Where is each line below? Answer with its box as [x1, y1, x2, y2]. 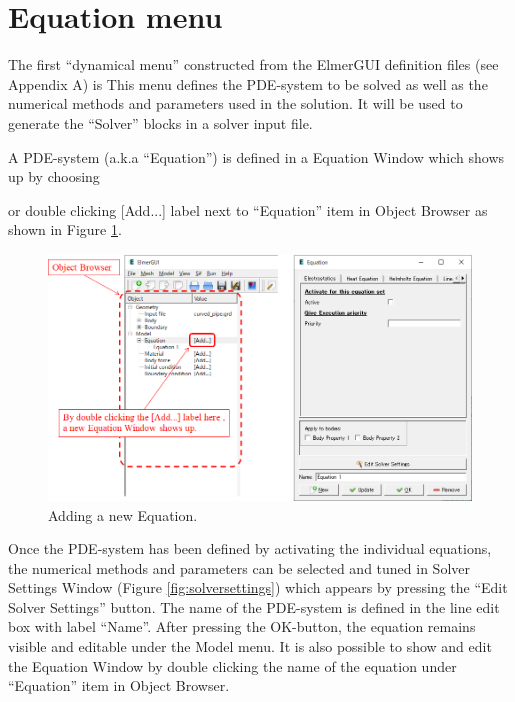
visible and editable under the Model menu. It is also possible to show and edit [8, 636, 492, 657]
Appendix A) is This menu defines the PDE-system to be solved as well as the [8, 73, 488, 94]
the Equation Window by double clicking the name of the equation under [8, 655, 457, 676]
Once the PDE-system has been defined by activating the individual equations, [8, 538, 492, 559]
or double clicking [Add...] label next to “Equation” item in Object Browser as [8, 199, 488, 220]
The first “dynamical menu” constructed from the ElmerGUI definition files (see [8, 54, 499, 75]
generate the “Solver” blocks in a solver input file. [8, 112, 313, 133]
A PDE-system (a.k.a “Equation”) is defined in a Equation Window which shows [8, 146, 505, 167]
